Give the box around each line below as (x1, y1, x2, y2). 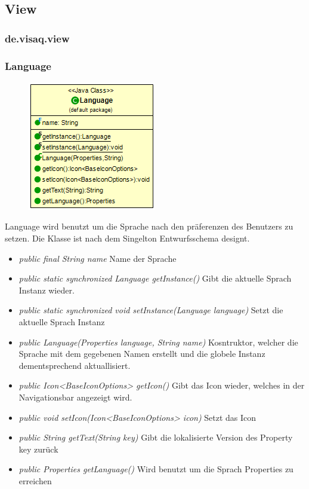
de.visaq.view (5, 30, 70, 45)
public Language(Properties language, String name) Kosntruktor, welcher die (18, 335, 298, 348)
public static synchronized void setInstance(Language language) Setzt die (18, 304, 283, 316)
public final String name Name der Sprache (18, 252, 177, 264)
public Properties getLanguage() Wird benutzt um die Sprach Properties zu (18, 463, 293, 475)
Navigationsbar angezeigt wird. (18, 390, 132, 403)
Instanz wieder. (18, 283, 75, 296)
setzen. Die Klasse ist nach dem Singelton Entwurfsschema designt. (5, 232, 250, 244)
